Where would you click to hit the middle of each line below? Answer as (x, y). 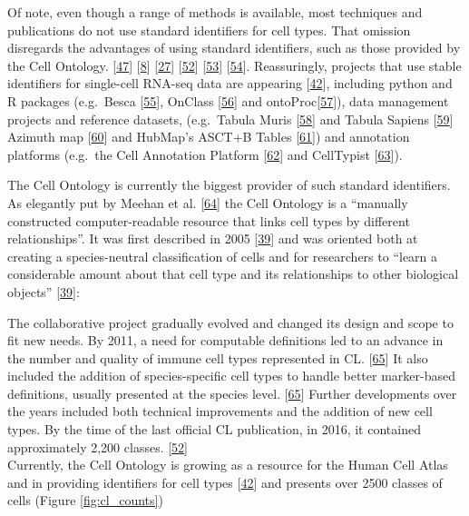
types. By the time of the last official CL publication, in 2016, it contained (214, 429)
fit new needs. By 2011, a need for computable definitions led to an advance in (225, 340)
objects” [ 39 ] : (44, 291)
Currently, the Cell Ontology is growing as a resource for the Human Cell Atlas (228, 465)
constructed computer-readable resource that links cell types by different (209, 220)
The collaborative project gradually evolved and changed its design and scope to (230, 322)
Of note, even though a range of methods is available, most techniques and (215, 12)
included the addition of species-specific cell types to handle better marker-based (231, 376)
